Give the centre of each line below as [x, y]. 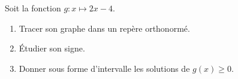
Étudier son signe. [52, 48]
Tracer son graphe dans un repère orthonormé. [104, 28]
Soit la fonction [33, 8]
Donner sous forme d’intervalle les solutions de [104, 68]
